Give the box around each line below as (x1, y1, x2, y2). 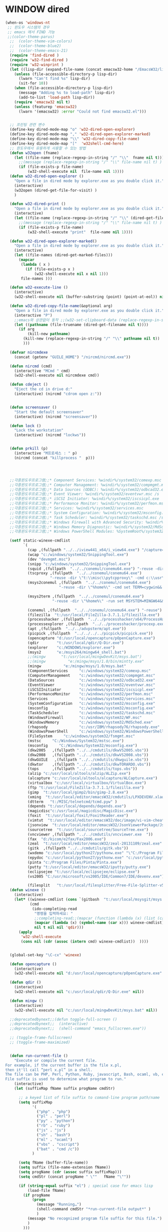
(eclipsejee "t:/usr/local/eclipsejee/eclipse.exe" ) (27, 869, 140, 874)
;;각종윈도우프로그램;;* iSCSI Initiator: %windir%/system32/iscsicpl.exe (9, 496, 159, 501)
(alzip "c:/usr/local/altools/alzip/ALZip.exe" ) (27, 771, 131, 776)
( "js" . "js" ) (36, 1128, 66, 1133)
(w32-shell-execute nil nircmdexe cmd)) (14, 373, 99, 378)
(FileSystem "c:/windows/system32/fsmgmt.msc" (27, 734, 135, 739)
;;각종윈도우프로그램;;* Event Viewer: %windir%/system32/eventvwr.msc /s (9, 491, 159, 497)
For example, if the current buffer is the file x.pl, (5, 1063, 122, 1068)
